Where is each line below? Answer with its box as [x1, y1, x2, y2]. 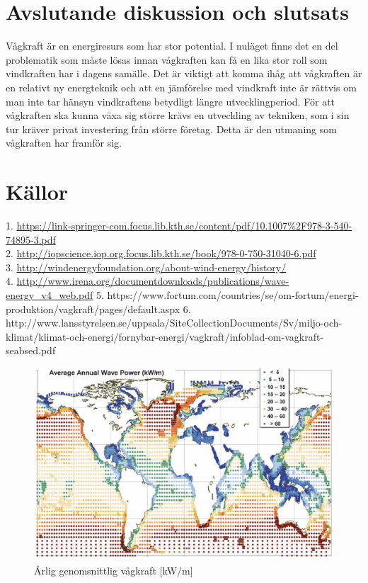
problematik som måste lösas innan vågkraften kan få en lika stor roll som [6, 52, 328, 67]
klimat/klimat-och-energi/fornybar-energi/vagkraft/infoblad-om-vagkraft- [6, 329, 324, 344]
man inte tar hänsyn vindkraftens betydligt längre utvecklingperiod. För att [6, 94, 335, 108]
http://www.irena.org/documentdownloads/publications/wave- [16, 273, 289, 288]
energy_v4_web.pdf [6, 287, 93, 302]
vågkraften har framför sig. [6, 135, 122, 150]
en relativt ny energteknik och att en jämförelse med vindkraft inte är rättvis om [6, 79, 357, 94]
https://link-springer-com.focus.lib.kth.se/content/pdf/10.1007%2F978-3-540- [16, 218, 352, 232]
